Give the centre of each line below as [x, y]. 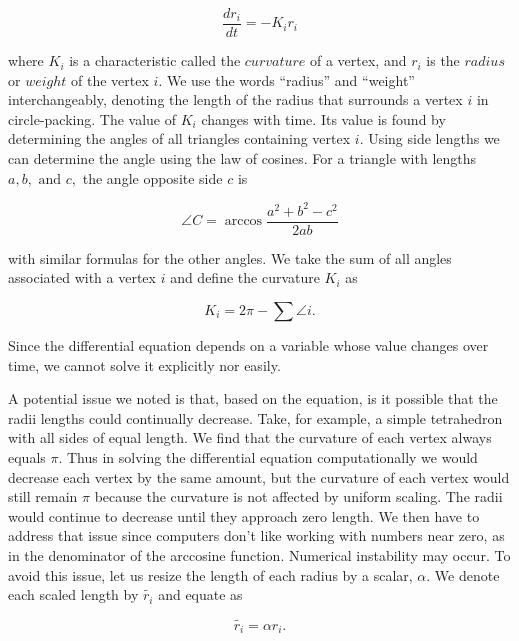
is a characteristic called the [155, 60]
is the [443, 60]
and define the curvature [245, 277]
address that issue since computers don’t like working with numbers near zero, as [256, 535]
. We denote [463, 574]
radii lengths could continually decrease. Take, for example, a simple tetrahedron [255, 417]
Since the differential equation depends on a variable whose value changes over [248, 344]
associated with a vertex [82, 277]
